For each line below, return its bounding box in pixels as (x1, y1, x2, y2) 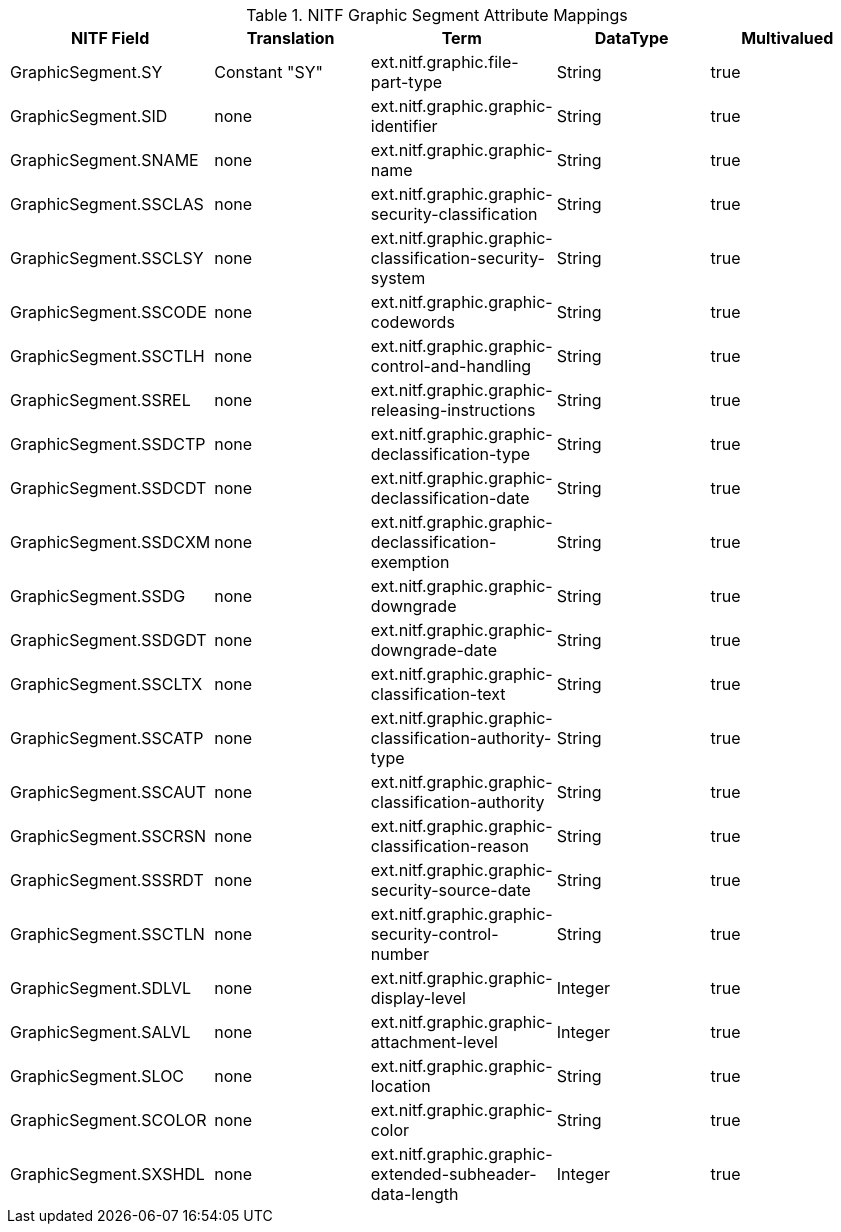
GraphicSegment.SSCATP (10, 728, 204, 748)
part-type (370, 72, 443, 92)
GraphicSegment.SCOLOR (10, 1110, 207, 1130)
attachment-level (370, 1032, 498, 1052)
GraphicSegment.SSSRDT (10, 870, 204, 890)
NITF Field (71, 28, 150, 48)
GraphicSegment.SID (10, 106, 168, 126)
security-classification (370, 204, 538, 224)
